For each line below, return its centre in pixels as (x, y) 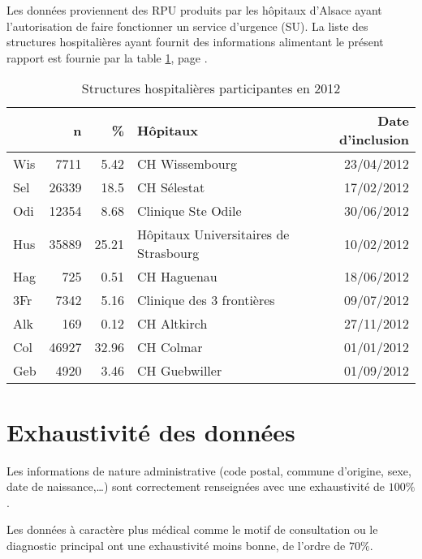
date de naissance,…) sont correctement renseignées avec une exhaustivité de (196, 486)
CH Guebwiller (180, 371)
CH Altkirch (172, 324)
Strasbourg (168, 253)
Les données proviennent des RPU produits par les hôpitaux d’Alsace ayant (194, 10)
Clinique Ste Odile (189, 211)
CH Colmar (170, 347)
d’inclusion (374, 140)
